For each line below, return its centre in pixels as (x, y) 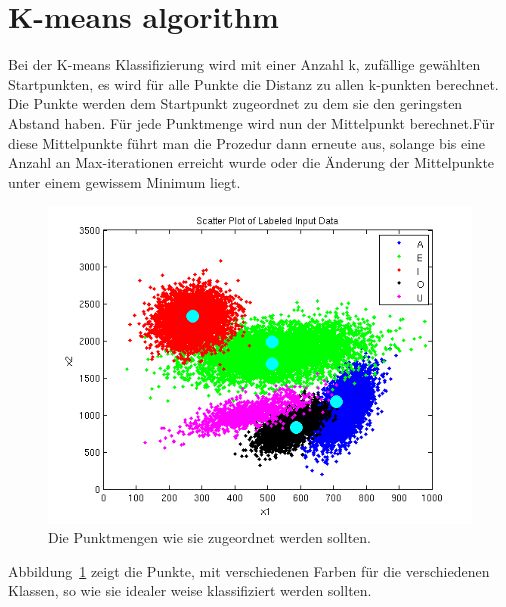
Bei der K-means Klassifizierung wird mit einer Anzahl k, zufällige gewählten (244, 64)
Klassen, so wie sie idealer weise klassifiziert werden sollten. (190, 590)
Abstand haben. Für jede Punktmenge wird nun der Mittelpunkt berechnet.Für (251, 122)
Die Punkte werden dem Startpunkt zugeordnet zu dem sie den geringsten (235, 103)
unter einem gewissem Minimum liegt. (124, 181)
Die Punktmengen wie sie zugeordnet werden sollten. (209, 537)
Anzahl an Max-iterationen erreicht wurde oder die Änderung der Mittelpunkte (251, 162)
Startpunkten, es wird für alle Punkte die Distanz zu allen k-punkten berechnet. (253, 83)
